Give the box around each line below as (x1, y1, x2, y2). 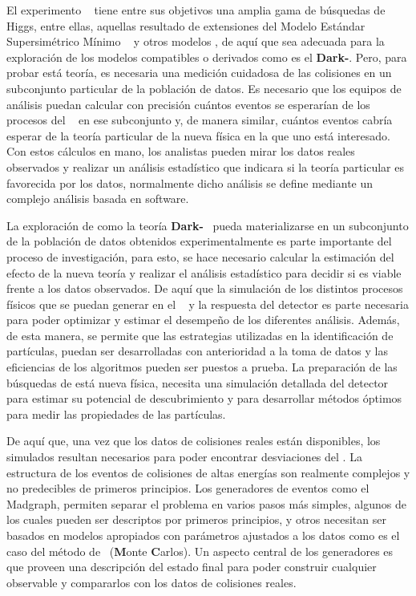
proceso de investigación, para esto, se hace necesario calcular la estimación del (6, 248, 394, 265)
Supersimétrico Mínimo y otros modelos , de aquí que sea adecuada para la (6, 33, 385, 50)
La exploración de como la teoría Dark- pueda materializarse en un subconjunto (6, 217, 409, 233)
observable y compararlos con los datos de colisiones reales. (6, 574, 297, 590)
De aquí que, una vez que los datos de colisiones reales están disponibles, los (6, 432, 381, 449)
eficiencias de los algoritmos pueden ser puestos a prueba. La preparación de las (6, 359, 398, 375)
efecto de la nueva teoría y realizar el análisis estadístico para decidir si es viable (6, 264, 402, 281)
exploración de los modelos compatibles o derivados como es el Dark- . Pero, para (6, 48, 407, 65)
